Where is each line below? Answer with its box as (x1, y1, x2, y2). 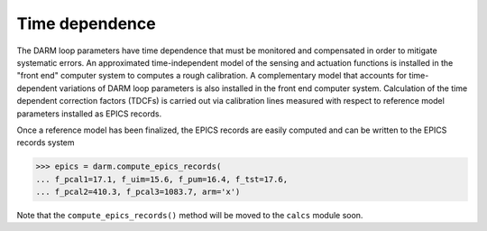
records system (16, 137, 76, 148)
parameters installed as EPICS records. (16, 108, 162, 119)
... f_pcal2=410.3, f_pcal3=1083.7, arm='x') (35, 187, 241, 198)
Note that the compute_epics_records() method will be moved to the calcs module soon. (16, 210, 363, 221)
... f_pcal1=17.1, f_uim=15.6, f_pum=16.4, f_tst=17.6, (35, 174, 289, 184)
